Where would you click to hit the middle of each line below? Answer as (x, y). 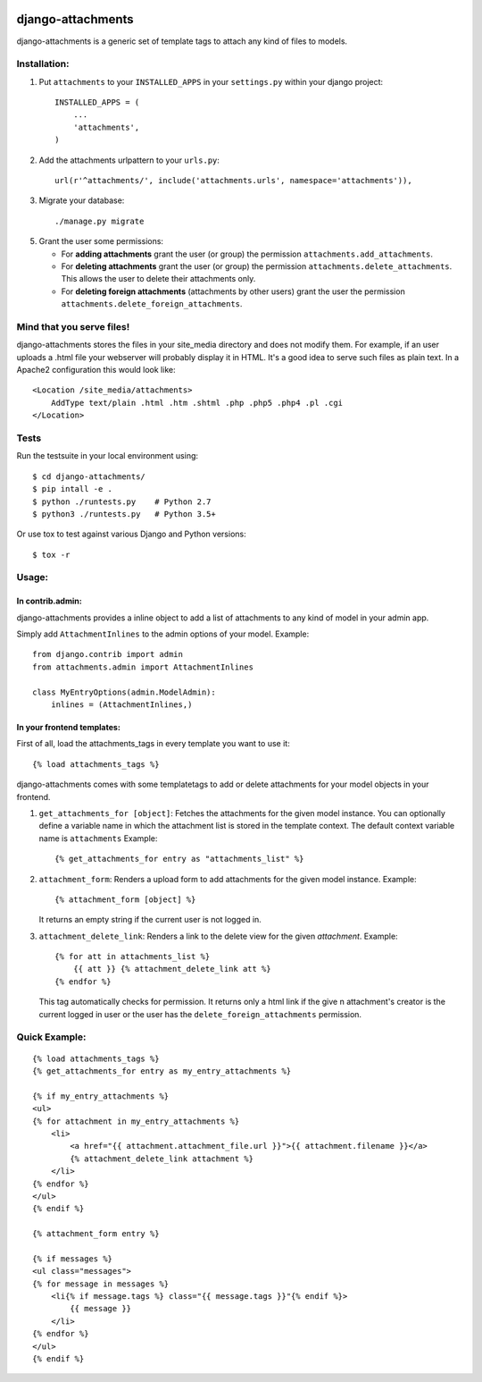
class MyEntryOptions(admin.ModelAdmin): (124, 692)
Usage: (33, 577)
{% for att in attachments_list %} (133, 957)
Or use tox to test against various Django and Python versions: (131, 534)
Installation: (43, 64)
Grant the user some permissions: (101, 241)
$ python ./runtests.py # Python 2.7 (122, 501)
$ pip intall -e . (73, 489)
